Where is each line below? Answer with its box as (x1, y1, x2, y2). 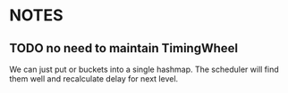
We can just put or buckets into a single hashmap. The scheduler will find (9, 64, 279, 74)
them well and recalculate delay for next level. (9, 74, 179, 84)
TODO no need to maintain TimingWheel (9, 41, 239, 56)
